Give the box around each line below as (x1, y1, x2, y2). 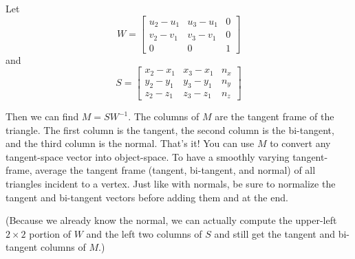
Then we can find (6, 109, 79, 123)
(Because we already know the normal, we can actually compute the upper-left (6, 213, 337, 227)
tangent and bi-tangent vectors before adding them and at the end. (6, 190, 288, 204)
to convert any (270, 136, 331, 150)
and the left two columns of (86, 226, 202, 240)
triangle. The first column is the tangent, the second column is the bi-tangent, (6, 122, 334, 137)
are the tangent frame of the (215, 109, 334, 123)
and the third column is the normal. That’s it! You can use (6, 136, 255, 150)
